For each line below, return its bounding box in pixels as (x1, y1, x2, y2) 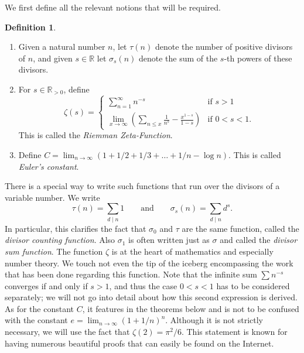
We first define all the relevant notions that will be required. (5, 1, 221, 13)
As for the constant (5, 302, 74, 314)
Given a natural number (18, 40, 105, 53)
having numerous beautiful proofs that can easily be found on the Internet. (5, 337, 274, 349)
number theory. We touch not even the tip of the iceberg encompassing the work (5, 256, 293, 269)
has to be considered (216, 279, 290, 292)
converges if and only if (5, 279, 88, 292)
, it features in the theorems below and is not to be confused (82, 302, 299, 314)
